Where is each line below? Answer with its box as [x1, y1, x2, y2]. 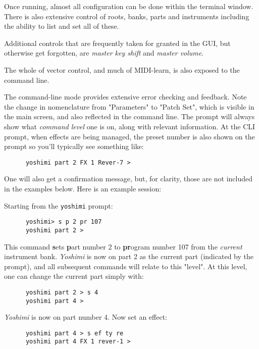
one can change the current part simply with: [4, 271, 144, 281]
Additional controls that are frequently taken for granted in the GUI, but [4, 37, 231, 48]
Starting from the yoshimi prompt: [4, 200, 113, 211]
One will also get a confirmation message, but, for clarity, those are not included [4, 173, 253, 184]
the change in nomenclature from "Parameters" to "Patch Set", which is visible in [4, 101, 254, 112]
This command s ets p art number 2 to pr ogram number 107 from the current [4, 241, 242, 252]
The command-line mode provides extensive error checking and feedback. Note [4, 91, 247, 102]
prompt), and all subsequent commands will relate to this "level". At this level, [4, 261, 247, 271]
